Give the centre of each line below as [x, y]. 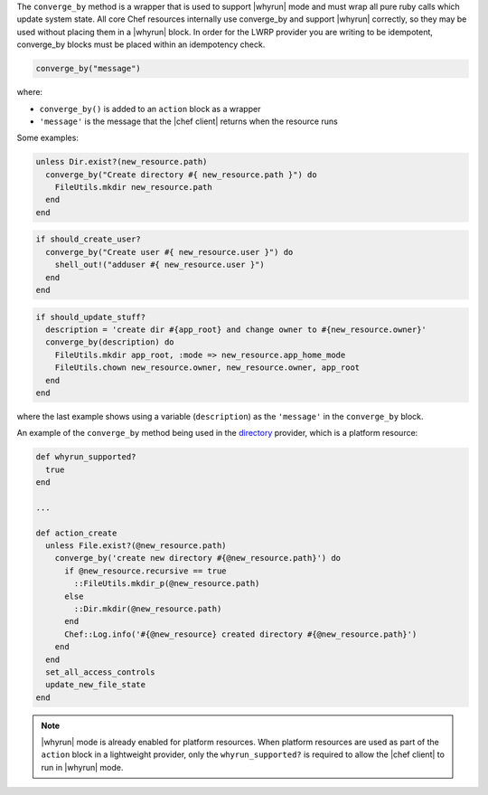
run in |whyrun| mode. [82, 767]
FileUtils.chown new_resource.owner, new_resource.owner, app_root [207, 368]
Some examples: [47, 138]
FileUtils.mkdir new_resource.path [133, 187]
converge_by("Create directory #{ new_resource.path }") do [181, 175]
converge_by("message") [89, 69]
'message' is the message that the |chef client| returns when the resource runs [188, 121]
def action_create [76, 533]
